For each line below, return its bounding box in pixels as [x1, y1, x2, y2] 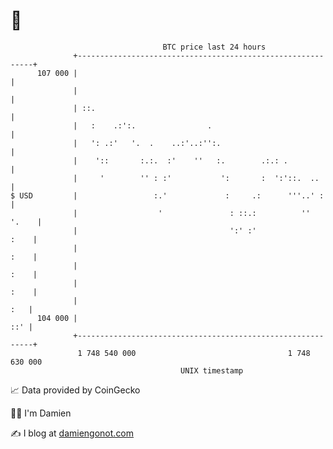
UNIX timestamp [180, 365, 244, 376]
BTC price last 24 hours [162, 42, 267, 52]
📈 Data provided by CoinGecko [10, 384, 141, 396]
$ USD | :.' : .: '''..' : [10, 190, 325, 201]
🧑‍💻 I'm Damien [10, 407, 72, 419]
